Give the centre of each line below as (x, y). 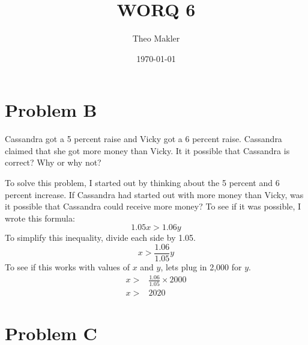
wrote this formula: (40, 218)
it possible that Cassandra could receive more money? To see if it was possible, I (153, 206)
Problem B (51, 110)
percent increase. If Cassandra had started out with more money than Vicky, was (154, 194)
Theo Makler (156, 38)
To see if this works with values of (67, 267)
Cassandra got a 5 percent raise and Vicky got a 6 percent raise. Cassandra (143, 139)
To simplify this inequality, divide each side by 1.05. (100, 238)
